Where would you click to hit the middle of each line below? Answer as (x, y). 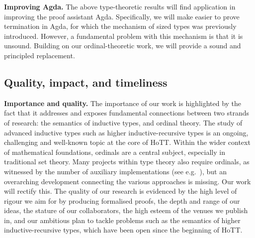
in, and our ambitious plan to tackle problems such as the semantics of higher (122, 220)
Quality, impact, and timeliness (86, 82)
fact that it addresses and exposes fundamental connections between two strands (127, 113)
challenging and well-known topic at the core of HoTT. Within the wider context (127, 142)
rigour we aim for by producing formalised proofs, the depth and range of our (122, 200)
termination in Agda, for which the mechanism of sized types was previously (120, 26)
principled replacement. (40, 55)
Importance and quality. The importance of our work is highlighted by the (123, 103)
